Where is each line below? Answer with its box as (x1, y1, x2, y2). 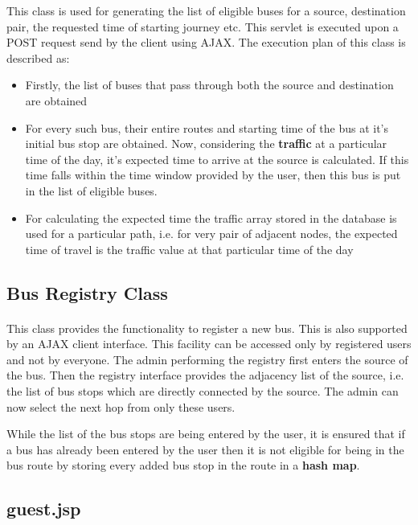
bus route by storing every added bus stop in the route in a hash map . (6, 457, 360, 474)
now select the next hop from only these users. (6, 398, 236, 415)
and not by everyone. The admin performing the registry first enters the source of (6, 351, 408, 367)
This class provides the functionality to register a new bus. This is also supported (6, 319, 408, 336)
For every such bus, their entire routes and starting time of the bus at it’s (25, 119, 389, 136)
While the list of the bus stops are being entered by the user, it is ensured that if (6, 425, 405, 442)
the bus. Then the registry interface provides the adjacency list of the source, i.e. (6, 367, 404, 383)
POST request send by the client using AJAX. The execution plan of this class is (6, 34, 406, 51)
